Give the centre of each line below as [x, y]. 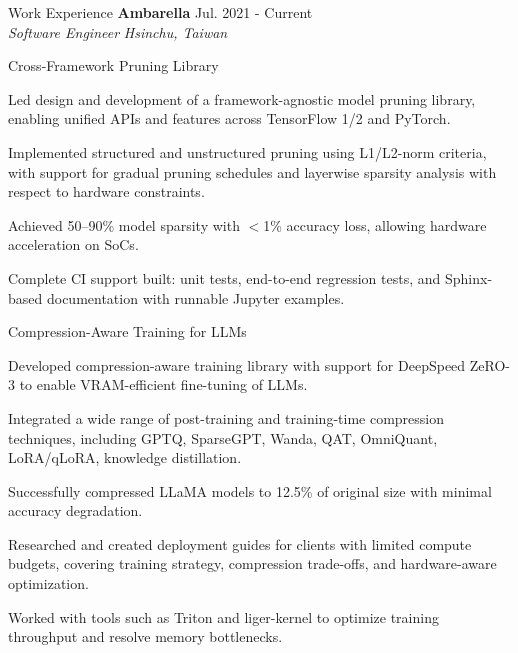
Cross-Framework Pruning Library [113, 65]
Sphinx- [468, 277]
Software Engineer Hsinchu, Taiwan [118, 31]
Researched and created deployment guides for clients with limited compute [240, 543]
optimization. [48, 583]
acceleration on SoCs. [73, 244]
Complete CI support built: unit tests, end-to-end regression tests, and [224, 277]
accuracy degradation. [75, 510]
